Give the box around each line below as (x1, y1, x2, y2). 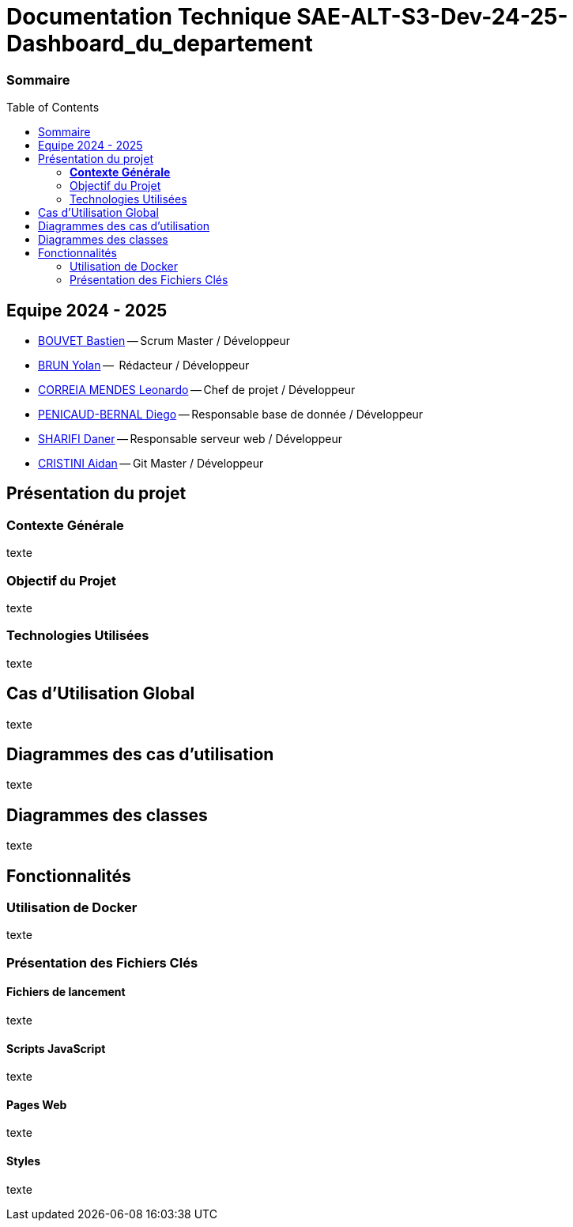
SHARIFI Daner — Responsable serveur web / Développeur (38, 431, 342, 445)
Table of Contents (6, 100, 100, 115)
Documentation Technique (6, 3, 292, 30)
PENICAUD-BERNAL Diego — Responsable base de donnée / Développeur (38, 407, 424, 421)
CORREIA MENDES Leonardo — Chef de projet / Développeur (38, 382, 356, 396)
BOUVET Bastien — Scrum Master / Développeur (38, 333, 291, 347)
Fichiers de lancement (6, 985, 126, 999)
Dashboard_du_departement (6, 30, 313, 57)
